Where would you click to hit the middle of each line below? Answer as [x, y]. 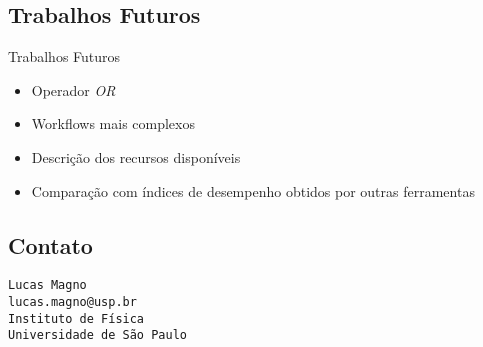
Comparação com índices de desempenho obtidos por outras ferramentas [253, 190]
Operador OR [73, 89]
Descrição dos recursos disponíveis [136, 156]
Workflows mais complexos [113, 123]
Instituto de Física [76, 318]
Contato [50, 244]
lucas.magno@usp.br [72, 302]
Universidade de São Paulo [97, 335]
